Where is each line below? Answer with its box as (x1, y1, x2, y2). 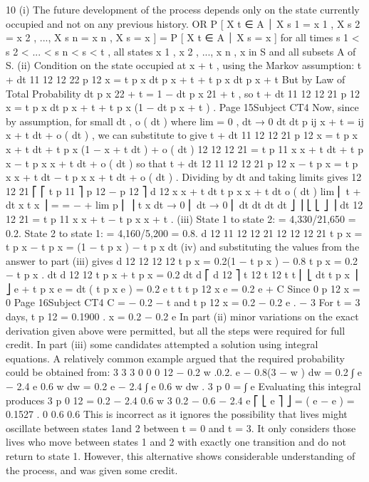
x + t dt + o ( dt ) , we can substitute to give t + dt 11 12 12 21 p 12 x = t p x (6, 127, 358, 142)
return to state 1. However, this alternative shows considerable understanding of (6, 449, 355, 463)
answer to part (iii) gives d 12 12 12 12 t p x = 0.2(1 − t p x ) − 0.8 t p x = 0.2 (6, 253, 358, 268)
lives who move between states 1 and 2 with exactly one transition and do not (6, 434, 346, 449)
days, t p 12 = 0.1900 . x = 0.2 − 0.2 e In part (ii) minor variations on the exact (6, 309, 359, 324)
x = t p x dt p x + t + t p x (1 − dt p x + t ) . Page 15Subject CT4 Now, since (6, 100, 359, 115)
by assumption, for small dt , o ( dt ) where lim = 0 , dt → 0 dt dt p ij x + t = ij (6, 113, 364, 128)
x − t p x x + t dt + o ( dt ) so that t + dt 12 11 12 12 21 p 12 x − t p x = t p (6, 155, 358, 170)
